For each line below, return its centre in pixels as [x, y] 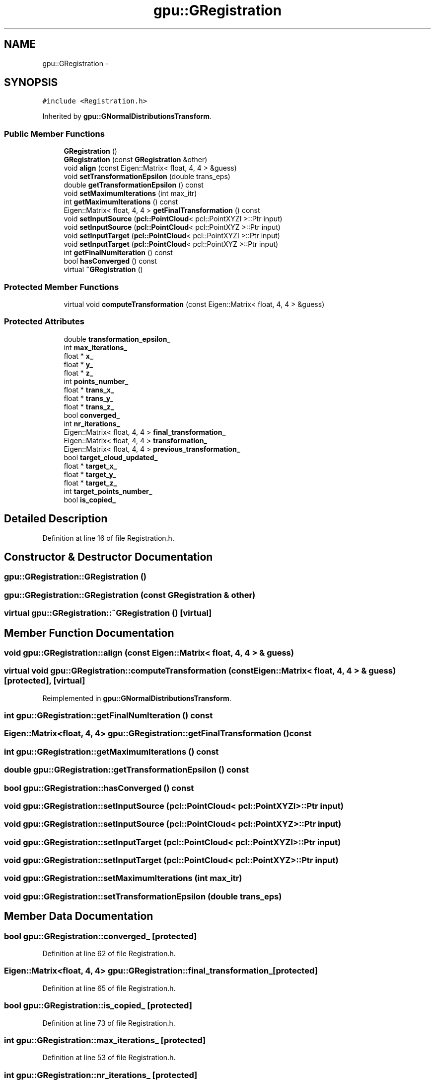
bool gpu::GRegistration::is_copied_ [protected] [98, 1006]
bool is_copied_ [90, 499]
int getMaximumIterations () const [121, 202]
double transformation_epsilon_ [117, 339]
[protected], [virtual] [45, 681]
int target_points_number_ [108, 491]
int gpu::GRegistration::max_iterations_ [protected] [105, 1040]
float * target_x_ [90, 466]
